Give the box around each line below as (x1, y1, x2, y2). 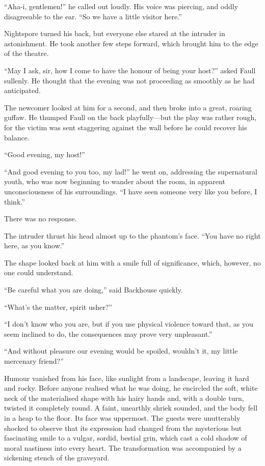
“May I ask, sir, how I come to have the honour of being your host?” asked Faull (4, 65, 256, 75)
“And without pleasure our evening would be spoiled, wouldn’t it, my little (4, 345, 238, 356)
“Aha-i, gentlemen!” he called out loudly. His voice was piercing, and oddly (4, 1, 238, 11)
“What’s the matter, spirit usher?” (4, 301, 112, 312)
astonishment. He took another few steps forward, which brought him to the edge (4, 38, 258, 48)
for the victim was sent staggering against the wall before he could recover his (4, 122, 247, 132)
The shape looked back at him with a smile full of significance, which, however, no (4, 257, 261, 268)
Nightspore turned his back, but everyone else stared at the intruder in (4, 28, 225, 39)
